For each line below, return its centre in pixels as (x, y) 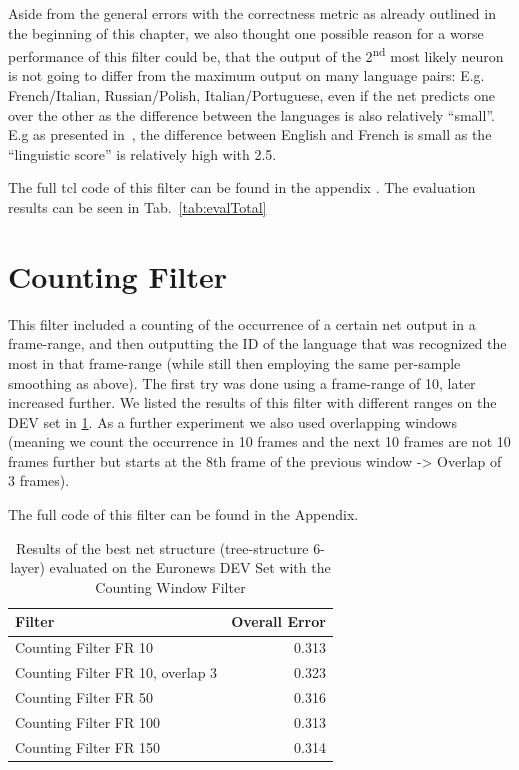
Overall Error (278, 621)
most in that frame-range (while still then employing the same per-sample (234, 362)
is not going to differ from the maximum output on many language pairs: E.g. (246, 75)
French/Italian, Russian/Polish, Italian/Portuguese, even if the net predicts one (252, 95)
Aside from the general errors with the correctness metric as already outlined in (252, 13)
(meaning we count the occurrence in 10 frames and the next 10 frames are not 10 (259, 441)
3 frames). (39, 480)
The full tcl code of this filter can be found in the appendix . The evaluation (242, 187)
